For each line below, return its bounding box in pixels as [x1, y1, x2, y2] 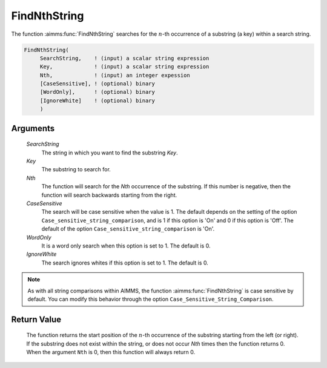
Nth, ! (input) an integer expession [39, 71, 190, 79]
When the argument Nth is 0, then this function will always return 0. [26, 349, 196, 356]
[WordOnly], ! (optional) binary [39, 88, 156, 96]
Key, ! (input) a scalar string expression [39, 64, 210, 70]
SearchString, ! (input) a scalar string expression [39, 54, 210, 62]
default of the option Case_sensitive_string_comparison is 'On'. [41, 225, 215, 232]
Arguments [11, 123, 55, 133]
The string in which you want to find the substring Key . [41, 149, 178, 156]
